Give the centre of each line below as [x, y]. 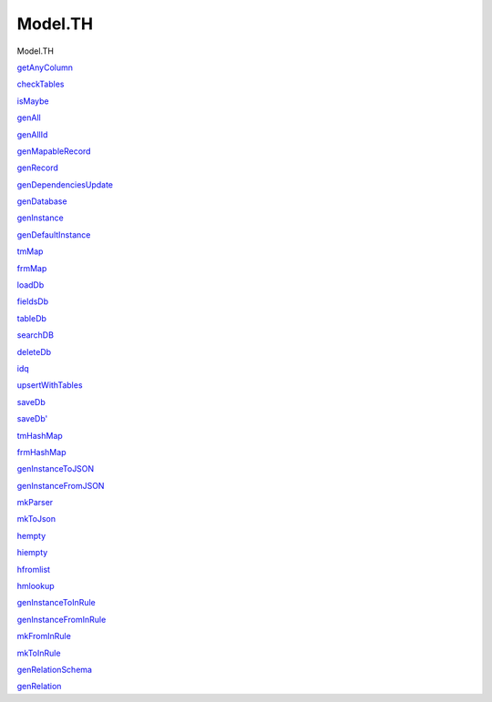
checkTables [41, 84]
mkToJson [36, 519]
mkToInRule [39, 653]
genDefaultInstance [54, 234]
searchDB [36, 335]
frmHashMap [41, 452]
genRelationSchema [55, 670]
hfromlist [33, 569]
